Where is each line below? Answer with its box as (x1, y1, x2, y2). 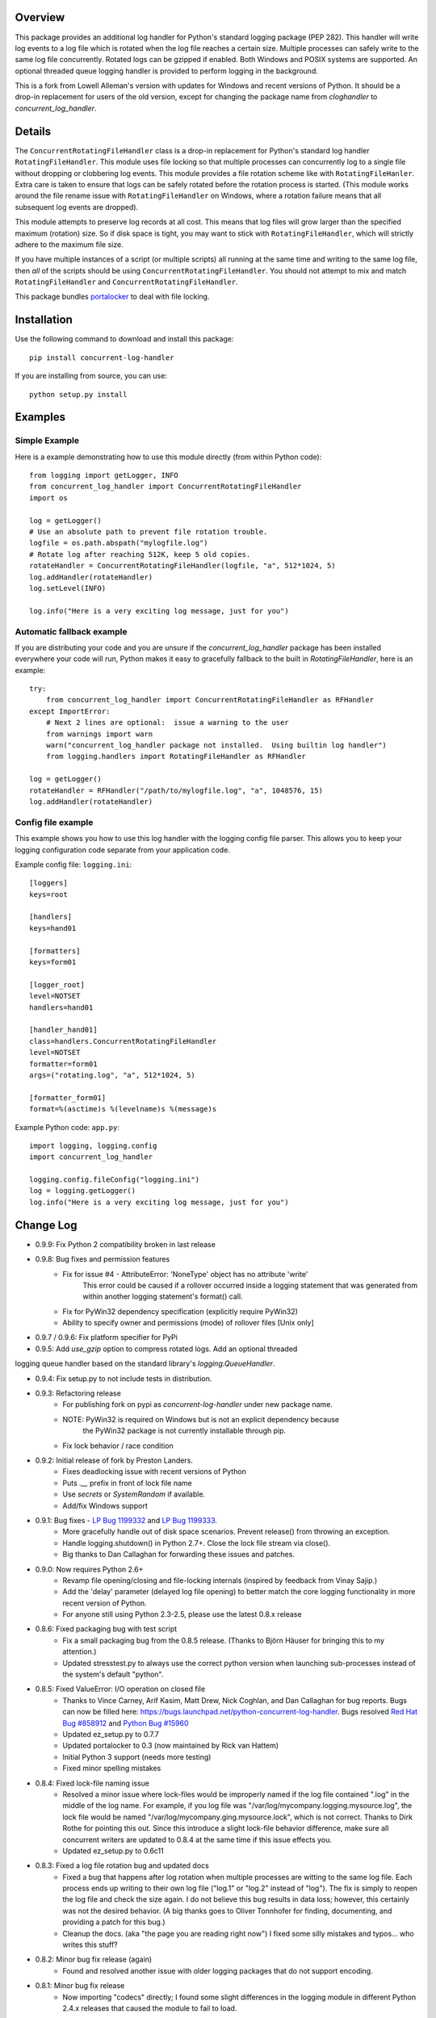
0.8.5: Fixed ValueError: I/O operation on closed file (35, 1684, 206, 1694)
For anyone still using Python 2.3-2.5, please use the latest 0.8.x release (62, 1610, 302, 1619)
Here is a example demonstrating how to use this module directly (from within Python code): (15, 452, 322, 462)
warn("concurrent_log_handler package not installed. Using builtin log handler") (45, 741, 388, 750)
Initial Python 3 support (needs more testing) (62, 1752, 212, 1761)
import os (29, 493, 68, 502)
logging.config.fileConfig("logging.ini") (29, 1175, 200, 1184)
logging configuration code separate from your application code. (15, 844, 230, 855)
